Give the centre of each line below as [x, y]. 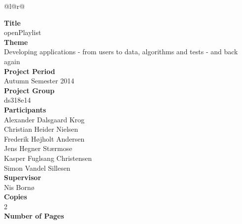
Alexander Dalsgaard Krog [44, 119]
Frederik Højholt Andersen [44, 138]
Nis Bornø [19, 187]
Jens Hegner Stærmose [38, 148]
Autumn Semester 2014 [39, 81]
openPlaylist [23, 32]
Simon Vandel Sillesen [37, 168]
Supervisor [23, 177]
